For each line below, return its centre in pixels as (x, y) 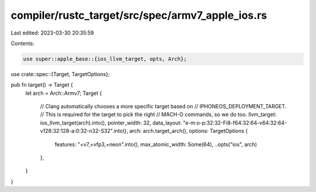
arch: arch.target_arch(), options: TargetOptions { (188, 131)
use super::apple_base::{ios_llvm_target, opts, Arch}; (105, 59)
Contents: (23, 43)
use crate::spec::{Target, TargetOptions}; (60, 74)
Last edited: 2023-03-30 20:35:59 (52, 33)
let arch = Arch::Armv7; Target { (64, 93)
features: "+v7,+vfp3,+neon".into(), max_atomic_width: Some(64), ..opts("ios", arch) (156, 144)
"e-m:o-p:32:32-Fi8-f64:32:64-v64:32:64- (235, 122)
